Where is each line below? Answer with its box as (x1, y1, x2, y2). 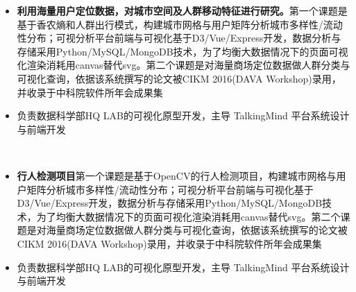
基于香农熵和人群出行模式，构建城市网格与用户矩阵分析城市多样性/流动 (17, 17, 343, 31)
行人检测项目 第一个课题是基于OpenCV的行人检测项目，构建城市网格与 (17, 168, 337, 182)
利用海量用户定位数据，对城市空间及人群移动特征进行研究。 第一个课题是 (17, 3, 348, 17)
